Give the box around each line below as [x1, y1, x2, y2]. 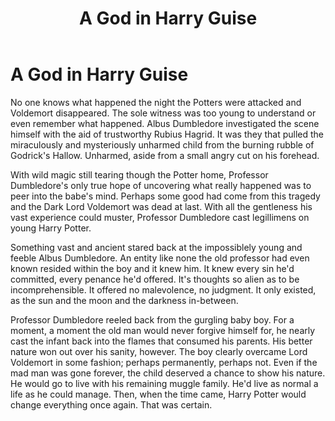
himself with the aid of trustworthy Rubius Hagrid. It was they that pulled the [10, 128, 325, 140]
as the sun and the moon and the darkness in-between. [10, 294, 239, 306]
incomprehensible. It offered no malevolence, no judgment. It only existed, [10, 283, 317, 296]
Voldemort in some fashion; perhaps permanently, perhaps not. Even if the [10, 356, 318, 368]
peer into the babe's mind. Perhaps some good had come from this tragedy [10, 190, 321, 202]
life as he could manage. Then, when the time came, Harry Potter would [10, 388, 307, 400]
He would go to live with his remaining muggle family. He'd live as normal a [10, 377, 319, 389]
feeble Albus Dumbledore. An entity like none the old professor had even [10, 252, 310, 264]
